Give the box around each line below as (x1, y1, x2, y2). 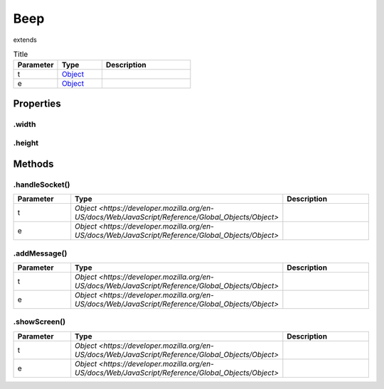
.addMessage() (13, 248, 68, 258)
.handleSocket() (13, 180, 70, 190)
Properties (13, 97, 61, 109)
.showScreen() (13, 317, 66, 327)
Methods (13, 158, 54, 170)
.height (13, 138, 39, 148)
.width (13, 119, 36, 129)
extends (13, 35, 37, 44)
